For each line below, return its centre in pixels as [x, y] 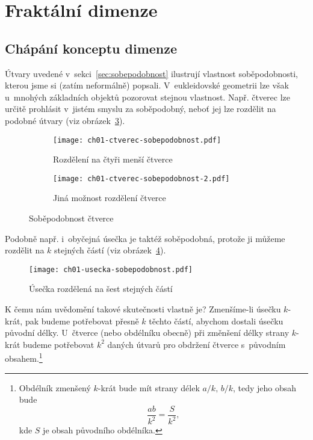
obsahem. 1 [24, 358]
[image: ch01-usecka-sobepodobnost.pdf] [111, 269]
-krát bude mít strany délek [149, 387]
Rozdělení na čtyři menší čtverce [113, 159]
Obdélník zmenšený [55, 387]
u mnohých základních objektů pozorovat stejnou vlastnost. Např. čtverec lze [148, 97]
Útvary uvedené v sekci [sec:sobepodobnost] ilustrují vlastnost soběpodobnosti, [151, 73]
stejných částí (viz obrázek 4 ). [110, 250]
